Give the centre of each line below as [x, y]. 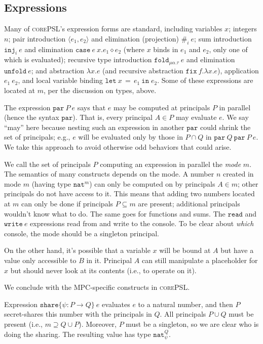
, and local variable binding [60, 80]
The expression [27, 107]
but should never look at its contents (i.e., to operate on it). [103, 270]
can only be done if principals [67, 203]
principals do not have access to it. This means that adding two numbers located [129, 193]
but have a [237, 250]
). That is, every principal [112, 117]
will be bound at [185, 250]
